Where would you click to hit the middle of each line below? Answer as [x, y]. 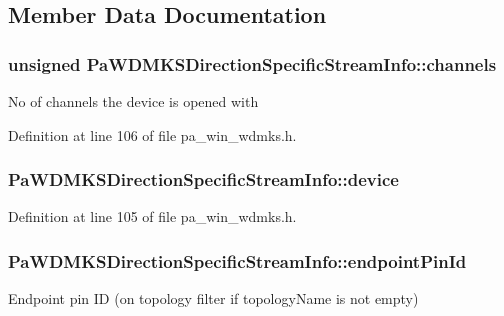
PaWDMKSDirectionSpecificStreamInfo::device [203, 179]
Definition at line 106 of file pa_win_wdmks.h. [152, 134]
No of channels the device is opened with [133, 101]
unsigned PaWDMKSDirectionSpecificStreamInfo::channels [252, 63]
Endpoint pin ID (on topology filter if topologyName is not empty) [213, 298]
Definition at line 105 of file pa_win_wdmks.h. [152, 216]
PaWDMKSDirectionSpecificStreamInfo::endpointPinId [237, 260]
